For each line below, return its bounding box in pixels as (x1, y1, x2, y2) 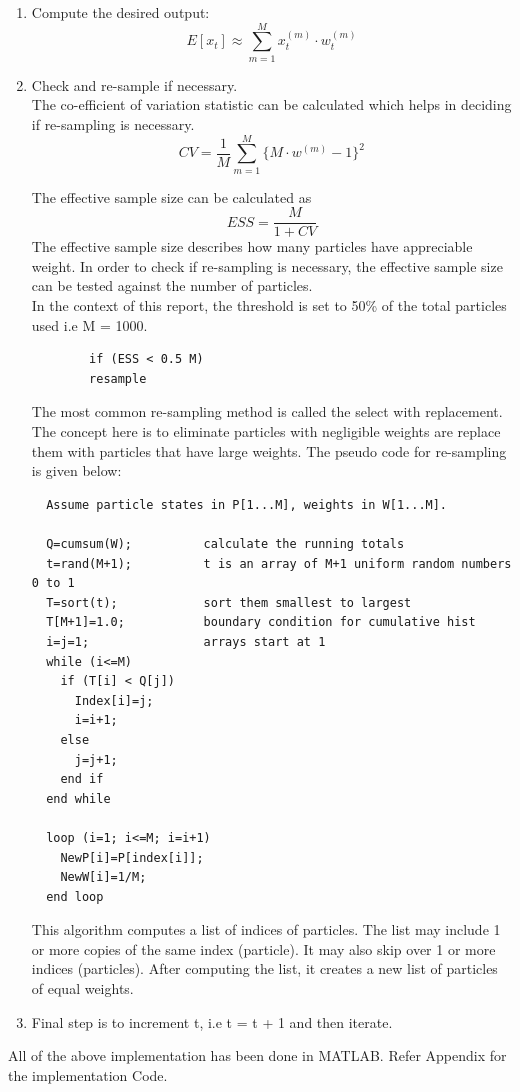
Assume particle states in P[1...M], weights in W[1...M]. (46, 497, 448, 512)
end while (46, 791, 111, 806)
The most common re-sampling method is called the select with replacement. (31, 401, 503, 422)
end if (60, 772, 104, 787)
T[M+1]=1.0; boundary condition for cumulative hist (46, 615, 476, 630)
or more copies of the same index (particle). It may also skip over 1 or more (31, 938, 496, 959)
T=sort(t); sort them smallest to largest (46, 595, 412, 610)
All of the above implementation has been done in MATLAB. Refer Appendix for (8, 1045, 507, 1066)
